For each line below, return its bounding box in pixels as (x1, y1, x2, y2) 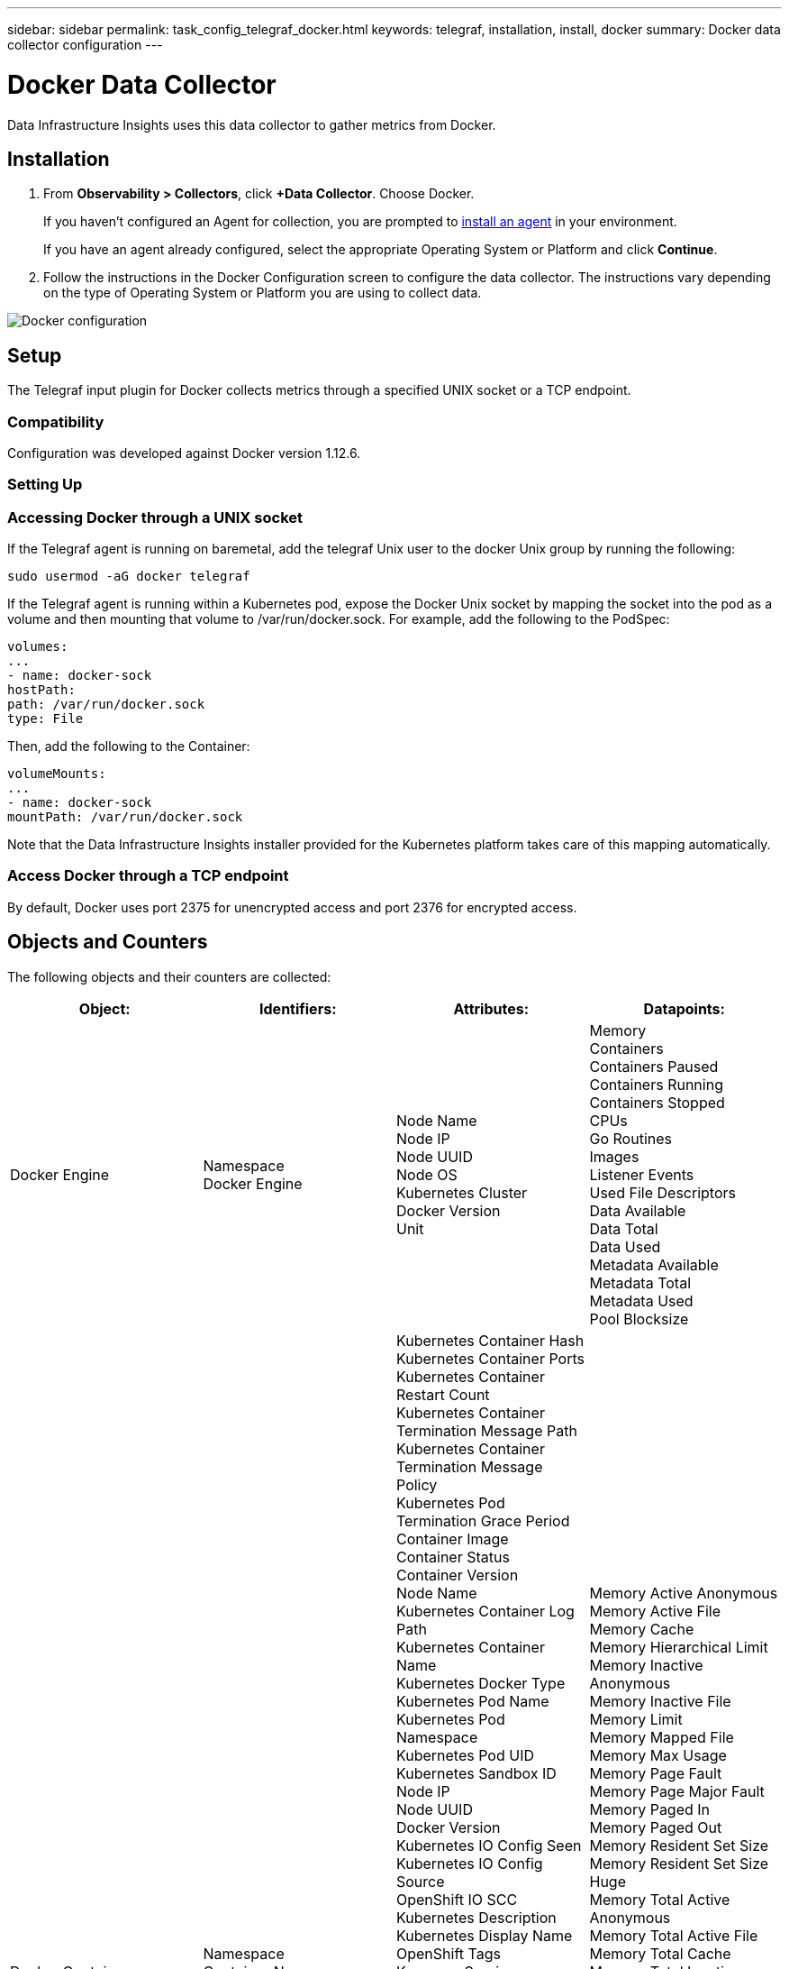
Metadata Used (589, 1291, 694, 1310)
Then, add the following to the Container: (7, 738, 250, 755)
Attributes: (453, 999, 530, 1018)
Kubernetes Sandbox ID (396, 1763, 557, 1782)
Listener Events (589, 1165, 694, 1184)
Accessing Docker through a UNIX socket (7, 508, 303, 527)
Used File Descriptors (589, 1183, 736, 1202)
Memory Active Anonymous (589, 1583, 778, 1602)
